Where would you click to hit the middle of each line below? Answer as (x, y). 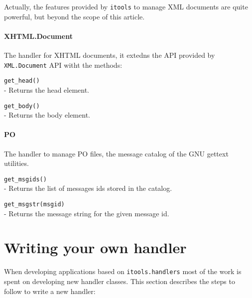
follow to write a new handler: (50, 291)
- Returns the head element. (47, 89)
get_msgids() (25, 179)
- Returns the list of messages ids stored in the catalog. (88, 188)
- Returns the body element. (47, 115)
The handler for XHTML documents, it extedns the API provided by (110, 55)
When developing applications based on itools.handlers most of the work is (123, 271)
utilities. (16, 163)
